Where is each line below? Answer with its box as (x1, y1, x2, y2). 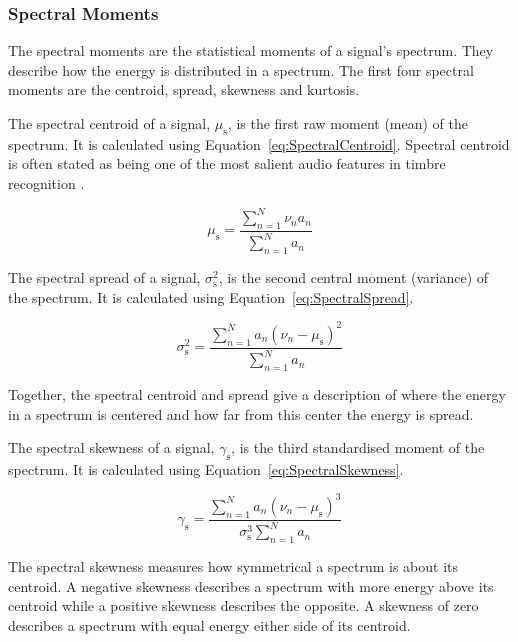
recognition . (8, 172, 85, 193)
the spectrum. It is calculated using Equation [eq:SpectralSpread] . (8, 286, 414, 307)
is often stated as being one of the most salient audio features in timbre (8, 153, 446, 174)
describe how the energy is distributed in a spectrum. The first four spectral (8, 59, 474, 80)
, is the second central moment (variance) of (218, 267, 489, 288)
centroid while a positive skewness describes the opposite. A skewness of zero (8, 595, 479, 616)
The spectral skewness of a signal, (8, 437, 215, 458)
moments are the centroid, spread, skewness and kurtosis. (8, 79, 360, 100)
